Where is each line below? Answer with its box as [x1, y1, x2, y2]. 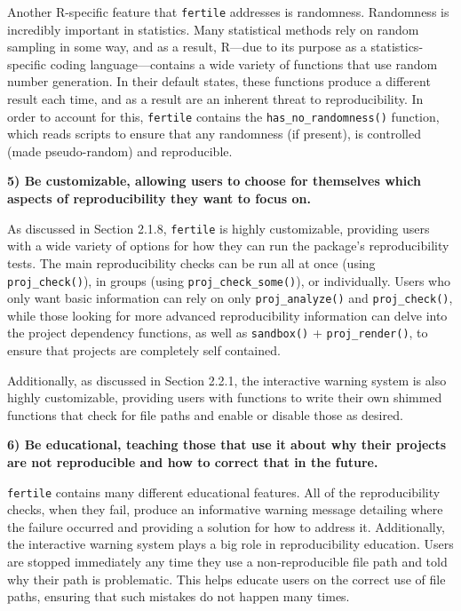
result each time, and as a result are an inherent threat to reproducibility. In [7, 90, 424, 108]
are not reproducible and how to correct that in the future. [7, 453, 378, 472]
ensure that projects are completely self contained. [7, 341, 281, 360]
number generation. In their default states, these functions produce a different [7, 72, 431, 91]
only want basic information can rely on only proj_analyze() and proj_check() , [7, 289, 453, 307]
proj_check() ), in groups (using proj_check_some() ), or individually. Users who [7, 271, 450, 290]
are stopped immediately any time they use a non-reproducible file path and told [7, 552, 448, 571]
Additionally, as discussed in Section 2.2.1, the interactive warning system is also [7, 370, 447, 389]
